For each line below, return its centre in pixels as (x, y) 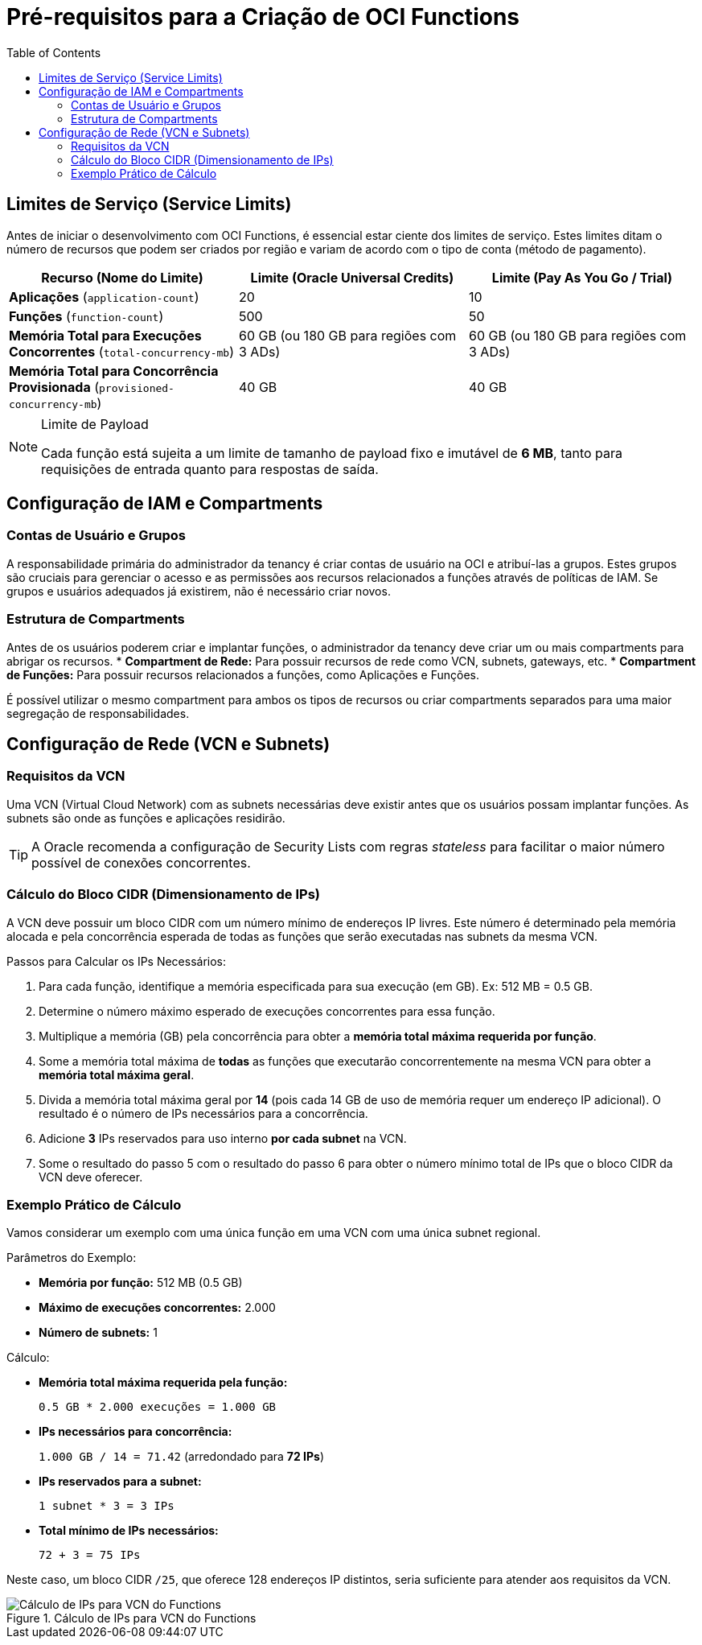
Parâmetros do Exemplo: (72, 1258)
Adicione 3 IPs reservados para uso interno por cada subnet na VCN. (223, 1138)
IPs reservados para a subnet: (120, 1482)
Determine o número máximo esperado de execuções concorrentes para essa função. (267, 1011)
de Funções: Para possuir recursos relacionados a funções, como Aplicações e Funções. (243, 674)
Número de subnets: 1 (98, 1333)
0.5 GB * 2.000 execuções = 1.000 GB (158, 1407)
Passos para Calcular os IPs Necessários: (117, 961)
